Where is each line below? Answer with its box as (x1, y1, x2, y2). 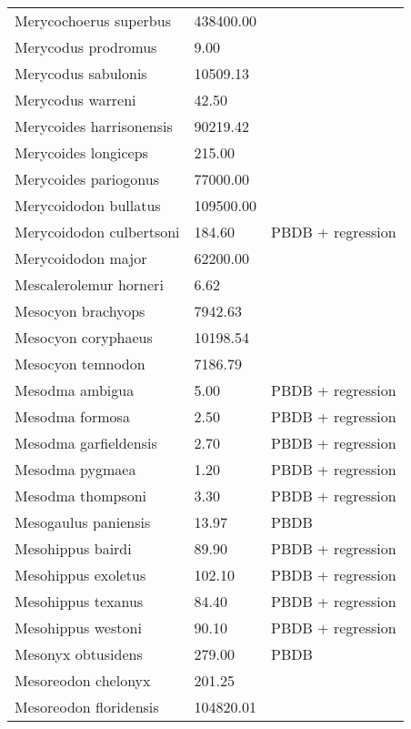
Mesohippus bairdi (15, 538, 132, 559)
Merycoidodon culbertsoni (15, 221, 180, 242)
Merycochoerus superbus (15, 10, 171, 31)
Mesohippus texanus (15, 591, 144, 612)
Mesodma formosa (15, 406, 130, 427)
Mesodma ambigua (15, 380, 135, 400)
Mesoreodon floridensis (15, 696, 159, 717)
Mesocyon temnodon (15, 353, 145, 374)
